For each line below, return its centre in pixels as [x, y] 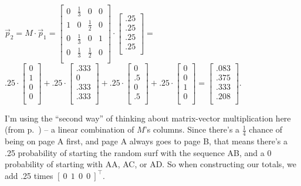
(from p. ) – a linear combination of [70, 129]
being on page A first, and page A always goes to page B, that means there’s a [146, 141]
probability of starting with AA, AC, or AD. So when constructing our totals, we [150, 164]
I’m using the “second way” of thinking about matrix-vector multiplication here [148, 118]
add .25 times [29, 175]
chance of [266, 129]
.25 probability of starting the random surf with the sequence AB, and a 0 [138, 152]
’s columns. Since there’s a [192, 129]
